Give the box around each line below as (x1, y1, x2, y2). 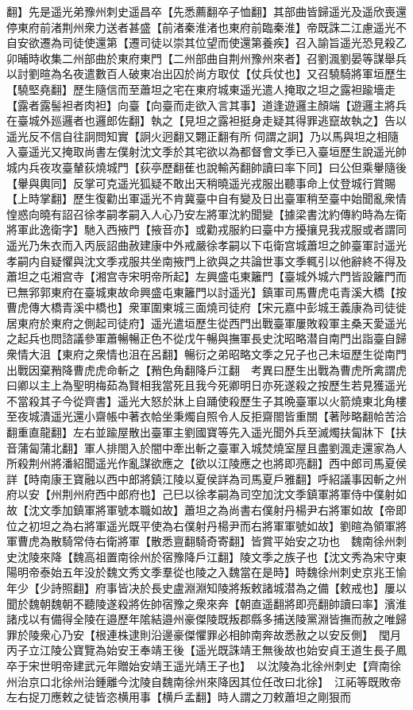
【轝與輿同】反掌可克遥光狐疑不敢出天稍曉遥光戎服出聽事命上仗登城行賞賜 (6, 174, 396, 191)
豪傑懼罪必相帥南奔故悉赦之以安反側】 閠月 (172, 626, 401, 642)
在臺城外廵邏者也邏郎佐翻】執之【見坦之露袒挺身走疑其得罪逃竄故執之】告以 (6, 112, 407, 129)
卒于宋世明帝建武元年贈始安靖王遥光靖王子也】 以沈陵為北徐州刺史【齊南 (6, 657, 390, 673)
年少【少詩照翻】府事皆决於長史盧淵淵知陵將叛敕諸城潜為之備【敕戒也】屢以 (6, 579, 407, 596)
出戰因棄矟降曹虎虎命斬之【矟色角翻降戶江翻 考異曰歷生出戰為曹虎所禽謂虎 (6, 361, 407, 378)
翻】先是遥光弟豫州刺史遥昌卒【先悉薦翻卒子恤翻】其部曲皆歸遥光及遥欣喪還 (6, 3, 407, 19)
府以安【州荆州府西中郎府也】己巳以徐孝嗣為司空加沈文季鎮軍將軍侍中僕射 (6, 486, 396, 502)
